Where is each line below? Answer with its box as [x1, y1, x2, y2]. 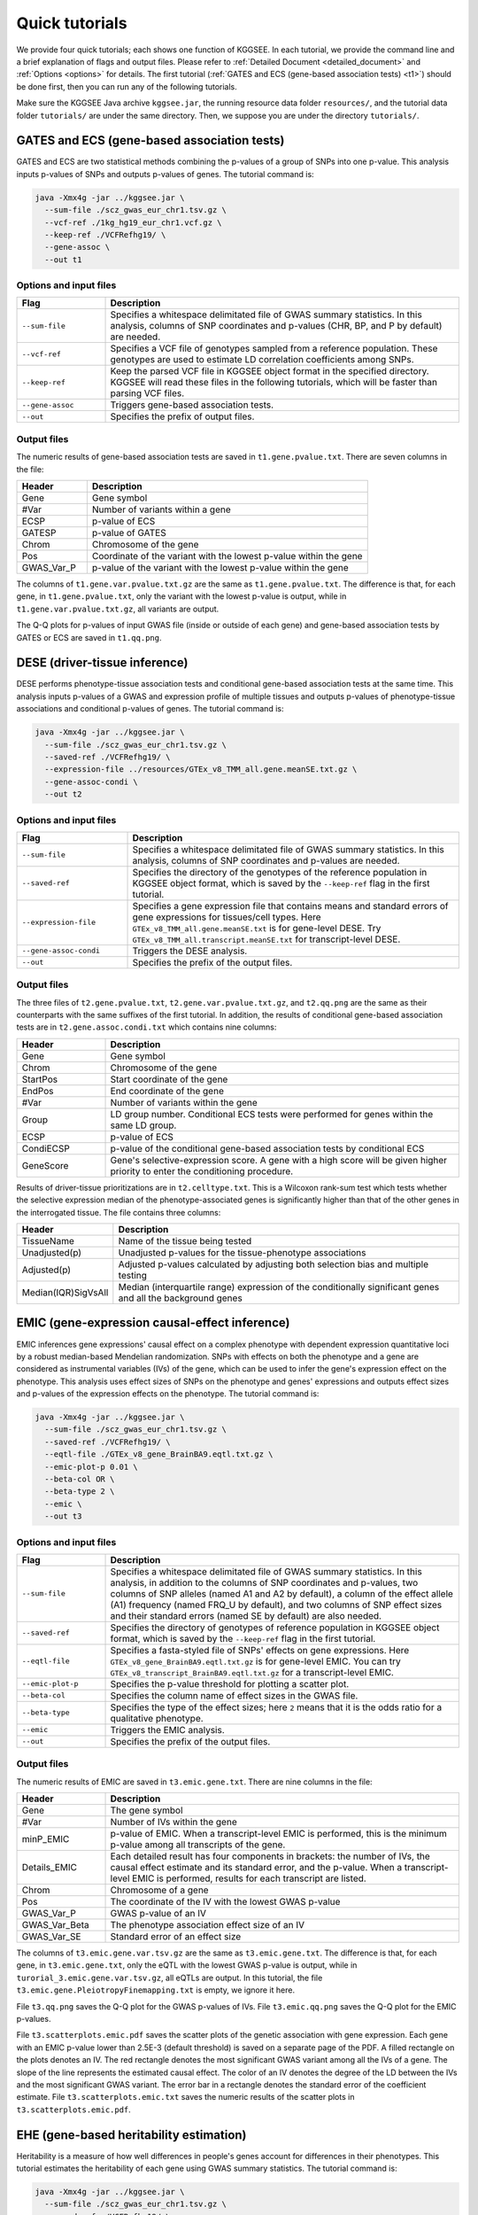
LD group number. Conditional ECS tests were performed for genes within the [110, 1107, 434, 1120]
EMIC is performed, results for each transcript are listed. [131, 1872, 366, 1885]
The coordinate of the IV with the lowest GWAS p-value [110, 1896, 341, 1908]
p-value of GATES [91, 527, 167, 539]
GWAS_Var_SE [21, 1931, 81, 1943]
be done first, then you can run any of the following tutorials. [16, 81, 238, 92]
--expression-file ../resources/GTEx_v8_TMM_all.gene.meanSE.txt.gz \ [44, 765, 358, 774]
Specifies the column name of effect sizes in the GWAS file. [110, 1689, 358, 1701]
